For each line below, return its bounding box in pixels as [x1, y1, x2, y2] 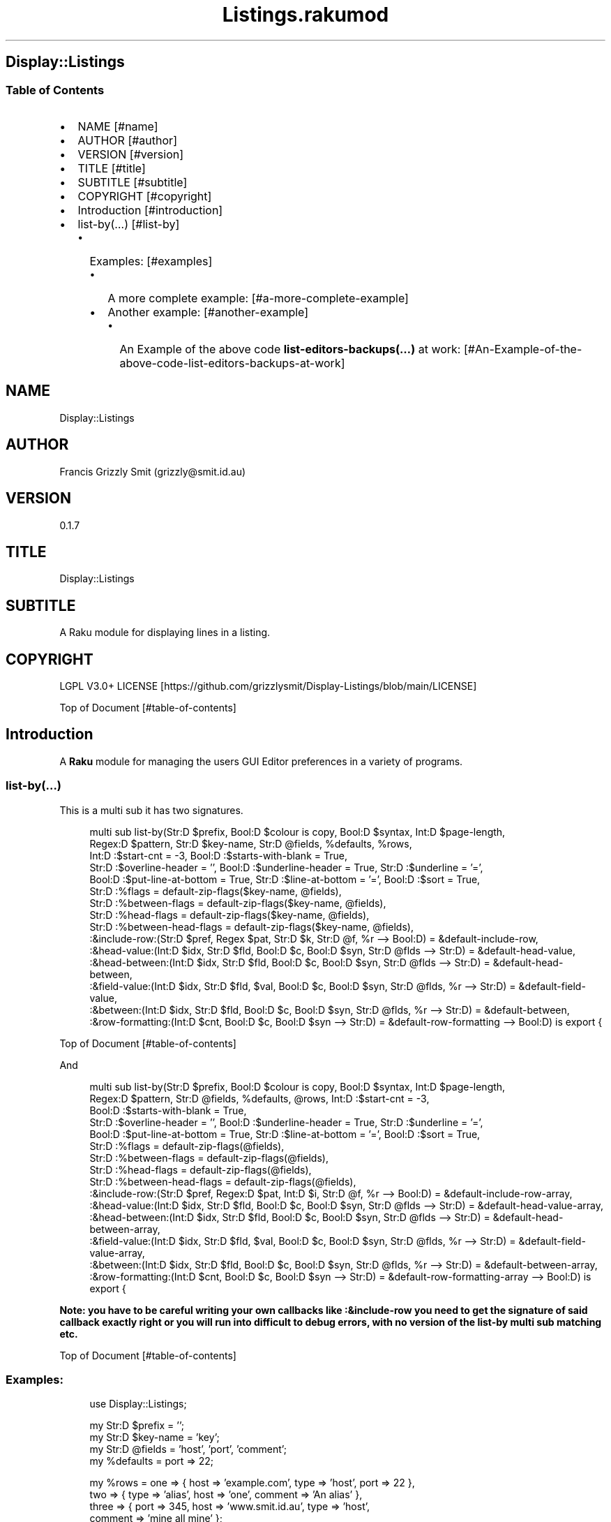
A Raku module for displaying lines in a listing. [59, 626, 271, 639]
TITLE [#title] [77, 161, 146, 175]
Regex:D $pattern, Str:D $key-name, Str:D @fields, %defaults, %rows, [89, 837, 412, 850]
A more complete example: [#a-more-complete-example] [107, 290, 409, 305]
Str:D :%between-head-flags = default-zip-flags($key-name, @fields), [89, 920, 414, 933]
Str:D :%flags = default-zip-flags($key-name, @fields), [89, 885, 342, 897]
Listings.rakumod [222, 3, 389, 27]
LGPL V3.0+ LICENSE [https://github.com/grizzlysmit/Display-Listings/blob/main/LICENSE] [59, 680, 477, 693]
